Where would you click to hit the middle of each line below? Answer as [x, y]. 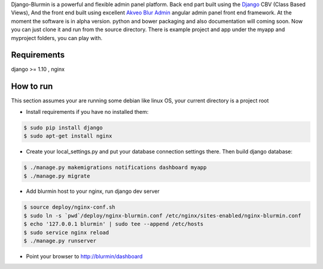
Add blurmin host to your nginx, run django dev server [93, 191]
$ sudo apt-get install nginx [68, 136]
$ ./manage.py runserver [60, 241]
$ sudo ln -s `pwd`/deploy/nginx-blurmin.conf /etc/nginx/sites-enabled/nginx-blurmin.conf [162, 215]
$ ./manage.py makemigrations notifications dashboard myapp [115, 167]
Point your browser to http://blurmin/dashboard [84, 256]
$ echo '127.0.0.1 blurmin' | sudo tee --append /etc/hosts [114, 224]
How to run [32, 87]
